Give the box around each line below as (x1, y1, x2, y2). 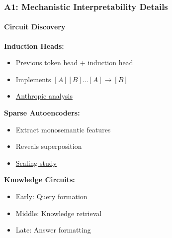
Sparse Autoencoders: (4, 108, 80, 118)
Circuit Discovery (4, 21, 66, 32)
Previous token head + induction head (15, 57, 133, 68)
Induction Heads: (4, 40, 64, 51)
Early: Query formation (15, 191, 87, 201)
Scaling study (15, 157, 57, 168)
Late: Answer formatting (15, 225, 91, 235)
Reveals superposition (15, 141, 82, 151)
